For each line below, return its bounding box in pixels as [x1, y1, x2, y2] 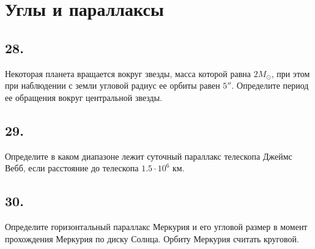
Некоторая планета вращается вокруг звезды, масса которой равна [5, 67, 251, 80]
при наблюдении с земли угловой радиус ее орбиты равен [5, 79, 220, 92]
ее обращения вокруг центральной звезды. [5, 91, 163, 103]
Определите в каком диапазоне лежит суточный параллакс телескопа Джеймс [5, 149, 292, 162]
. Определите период [231, 79, 309, 92]
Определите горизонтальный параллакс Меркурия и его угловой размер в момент [5, 220, 308, 232]
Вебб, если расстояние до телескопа [5, 162, 139, 174]
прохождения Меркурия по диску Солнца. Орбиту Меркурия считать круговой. [5, 232, 299, 245]
